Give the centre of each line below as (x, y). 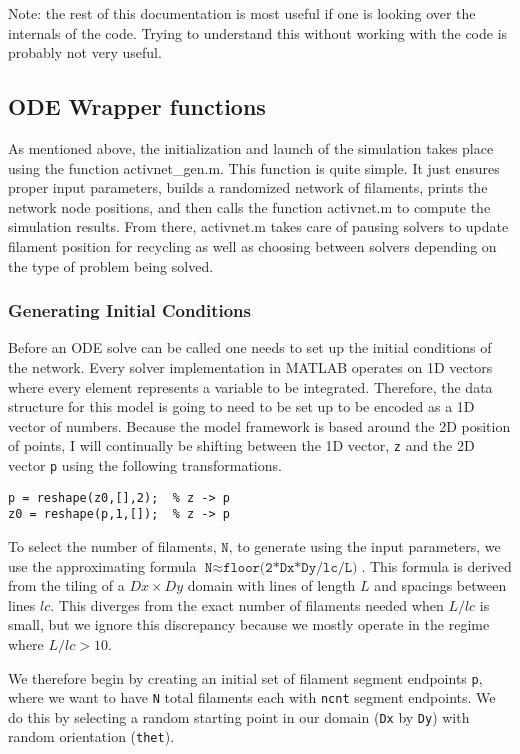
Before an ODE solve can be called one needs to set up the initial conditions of (250, 347)
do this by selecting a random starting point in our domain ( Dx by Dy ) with (239, 716)
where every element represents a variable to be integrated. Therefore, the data (250, 386)
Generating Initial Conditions (129, 310)
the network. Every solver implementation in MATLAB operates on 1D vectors (250, 366)
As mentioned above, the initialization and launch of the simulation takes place (251, 147)
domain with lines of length (271, 585)
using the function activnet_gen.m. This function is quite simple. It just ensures (254, 167)
